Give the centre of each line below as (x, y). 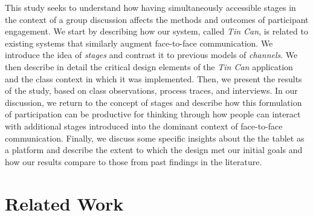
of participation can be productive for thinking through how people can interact (153, 114)
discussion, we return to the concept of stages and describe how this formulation (153, 102)
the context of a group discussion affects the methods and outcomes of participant (157, 19)
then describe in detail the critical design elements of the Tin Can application (149, 66)
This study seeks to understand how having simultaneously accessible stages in (150, 7)
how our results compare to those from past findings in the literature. (134, 161)
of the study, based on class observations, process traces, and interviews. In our (151, 90)
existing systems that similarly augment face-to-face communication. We (139, 43)
